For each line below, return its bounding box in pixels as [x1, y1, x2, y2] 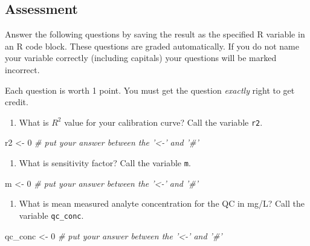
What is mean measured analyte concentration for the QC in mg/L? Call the [19, 197, 305, 210]
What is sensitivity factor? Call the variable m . [19, 157, 191, 169]
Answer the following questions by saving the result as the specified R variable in [5, 28, 305, 40]
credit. [5, 95, 28, 108]
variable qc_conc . [19, 209, 84, 221]
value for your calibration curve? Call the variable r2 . [64, 115, 263, 128]
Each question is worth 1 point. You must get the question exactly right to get [5, 83, 295, 96]
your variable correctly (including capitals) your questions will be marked [5, 51, 277, 64]
